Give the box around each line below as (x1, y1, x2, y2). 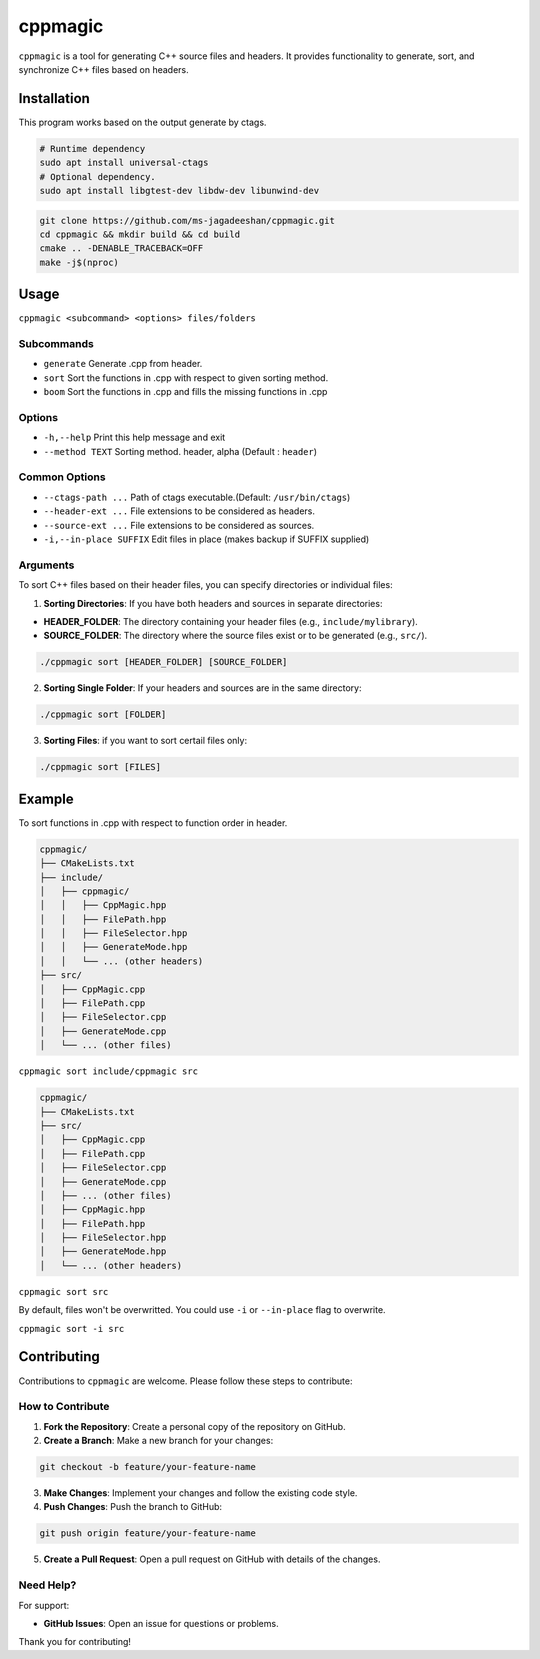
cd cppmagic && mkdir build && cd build (39, 228, 240, 240)
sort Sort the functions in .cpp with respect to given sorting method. (43, 371, 329, 384)
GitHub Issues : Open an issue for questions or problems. (43, 1617, 279, 1629)
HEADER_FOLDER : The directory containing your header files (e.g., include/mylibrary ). (43, 615, 419, 627)
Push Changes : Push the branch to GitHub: (43, 1501, 223, 1513)
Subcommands (18, 337, 94, 351)
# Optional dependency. (39, 171, 157, 182)
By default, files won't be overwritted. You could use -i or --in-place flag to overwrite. (18, 1304, 386, 1316)
